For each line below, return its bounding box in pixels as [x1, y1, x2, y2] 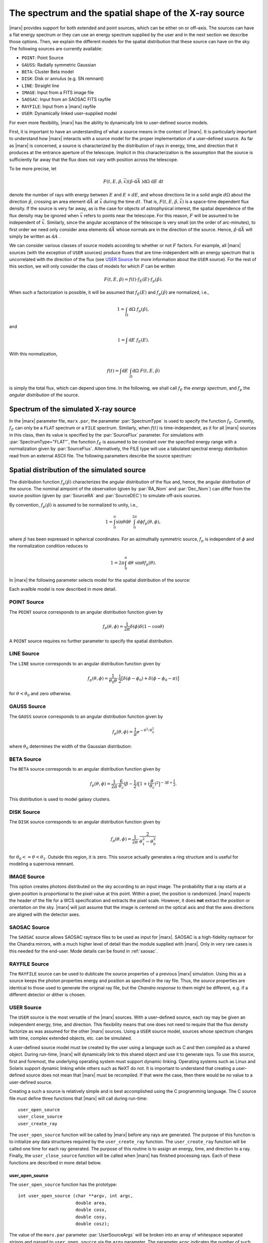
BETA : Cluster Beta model [21, 69, 74, 75]
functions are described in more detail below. [9, 1159, 102, 1165]
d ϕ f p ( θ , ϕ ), [136, 519, 161, 526]
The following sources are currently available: [9, 45, 103, 52]
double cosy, [75, 1214, 107, 1220]
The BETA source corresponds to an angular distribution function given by [9, 766, 161, 772]
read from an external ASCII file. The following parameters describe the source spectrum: [9, 452, 193, 458]
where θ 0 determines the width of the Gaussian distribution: [9, 743, 132, 750]
